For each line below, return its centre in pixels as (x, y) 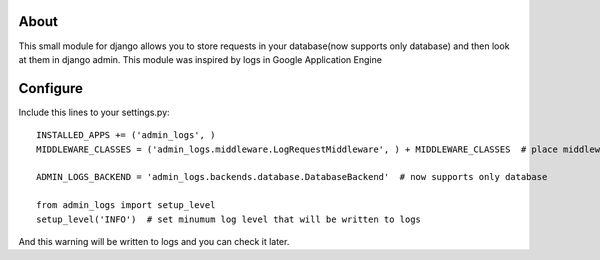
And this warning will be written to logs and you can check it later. (154, 241)
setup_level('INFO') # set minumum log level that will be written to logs (229, 219)
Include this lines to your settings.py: (94, 112)
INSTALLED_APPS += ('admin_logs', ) (126, 135)
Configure (51, 88)
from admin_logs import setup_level (126, 205)
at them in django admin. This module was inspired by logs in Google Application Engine (200, 59)
